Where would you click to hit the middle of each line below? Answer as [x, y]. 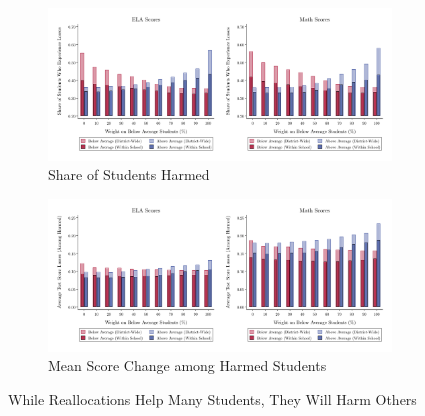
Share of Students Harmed [129, 174]
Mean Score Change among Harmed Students [187, 365]
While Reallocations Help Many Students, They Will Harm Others [212, 399]
